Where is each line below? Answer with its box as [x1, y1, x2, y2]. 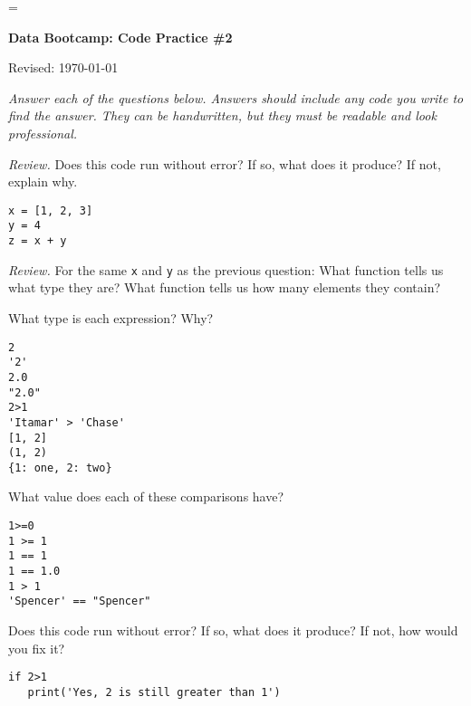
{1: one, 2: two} [8, 461, 112, 474]
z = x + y [8, 234, 67, 248]
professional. [8, 123, 78, 142]
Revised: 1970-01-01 [8, 58, 119, 77]
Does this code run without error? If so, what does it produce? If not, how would [8, 621, 458, 639]
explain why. [8, 172, 78, 191]
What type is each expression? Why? [8, 308, 214, 327]
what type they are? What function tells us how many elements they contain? [8, 278, 441, 297]
